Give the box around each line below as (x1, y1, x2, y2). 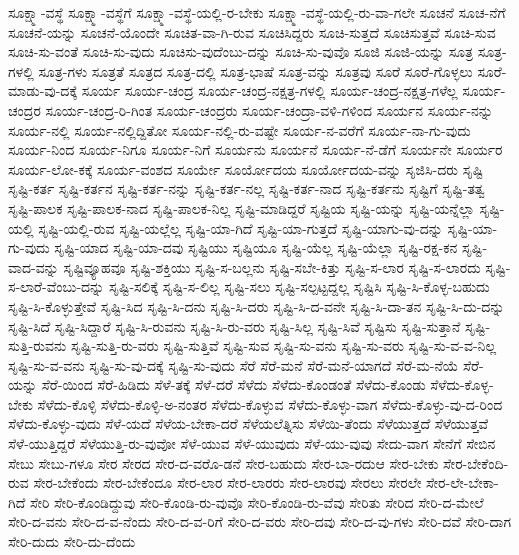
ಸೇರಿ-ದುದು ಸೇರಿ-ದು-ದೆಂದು (8, 531, 136, 552)
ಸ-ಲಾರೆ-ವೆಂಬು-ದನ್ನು (8, 276, 105, 297)
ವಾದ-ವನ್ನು (8, 256, 59, 277)
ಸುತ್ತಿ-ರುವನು (8, 335, 67, 356)
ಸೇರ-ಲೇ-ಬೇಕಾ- (426, 472, 499, 493)
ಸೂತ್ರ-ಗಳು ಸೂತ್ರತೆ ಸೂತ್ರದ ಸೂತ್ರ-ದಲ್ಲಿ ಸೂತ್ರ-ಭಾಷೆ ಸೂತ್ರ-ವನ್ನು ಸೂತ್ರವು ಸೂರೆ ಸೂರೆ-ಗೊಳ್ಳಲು (38, 60, 473, 81)
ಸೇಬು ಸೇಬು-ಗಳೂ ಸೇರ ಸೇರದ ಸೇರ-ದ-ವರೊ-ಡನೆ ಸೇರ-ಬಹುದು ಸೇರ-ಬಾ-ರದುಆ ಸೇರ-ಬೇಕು (8, 452, 439, 473)
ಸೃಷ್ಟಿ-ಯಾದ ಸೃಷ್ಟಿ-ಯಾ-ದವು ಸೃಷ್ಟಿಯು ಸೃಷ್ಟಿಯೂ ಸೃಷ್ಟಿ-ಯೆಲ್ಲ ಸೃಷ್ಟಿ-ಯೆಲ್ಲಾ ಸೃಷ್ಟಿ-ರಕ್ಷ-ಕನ (54, 237, 458, 258)
